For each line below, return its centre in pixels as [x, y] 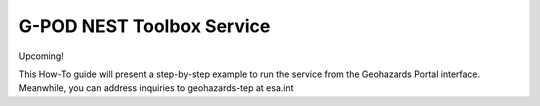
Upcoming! [41, 56]
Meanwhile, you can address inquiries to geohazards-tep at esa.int [156, 88]
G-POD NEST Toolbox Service [144, 26]
